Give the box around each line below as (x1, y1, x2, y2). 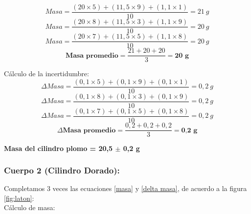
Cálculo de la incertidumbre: (4, 68, 89, 79)
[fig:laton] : (4, 193, 34, 203)
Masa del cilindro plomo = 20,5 (4, 143, 113, 153)
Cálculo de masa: (4, 202, 55, 213)
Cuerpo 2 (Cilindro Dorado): (4, 164, 120, 176)
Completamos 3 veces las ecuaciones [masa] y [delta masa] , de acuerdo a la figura (4, 183, 247, 193)
